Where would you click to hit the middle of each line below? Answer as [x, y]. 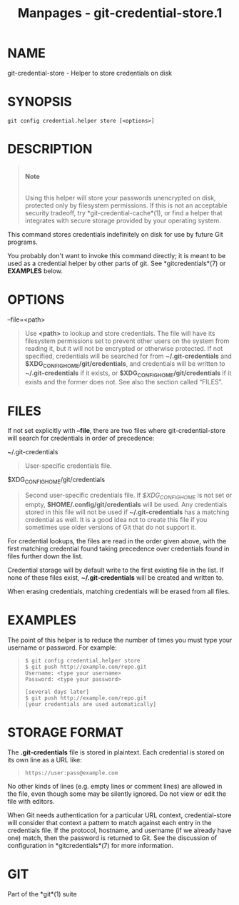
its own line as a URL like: [45, 760]
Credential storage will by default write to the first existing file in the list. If [116, 570]
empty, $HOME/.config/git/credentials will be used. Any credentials [126, 504]
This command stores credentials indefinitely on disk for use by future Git [115, 234]
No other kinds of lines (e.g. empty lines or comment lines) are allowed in [115, 786]
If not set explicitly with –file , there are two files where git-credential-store [117, 431]
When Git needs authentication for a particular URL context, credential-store [119, 815]
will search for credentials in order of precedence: [81, 438]
